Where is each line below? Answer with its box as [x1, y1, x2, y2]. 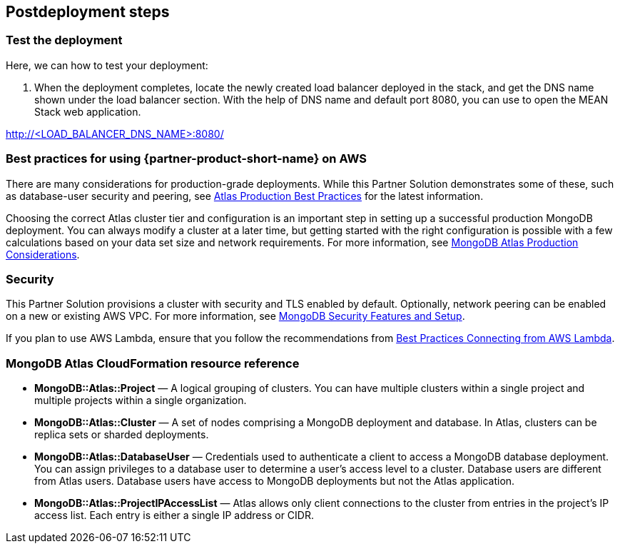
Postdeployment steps [6, 3, 170, 21]
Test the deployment [6, 33, 123, 48]
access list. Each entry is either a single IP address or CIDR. [34, 509, 314, 522]
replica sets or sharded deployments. [34, 428, 209, 441]
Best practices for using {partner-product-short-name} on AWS [6, 151, 367, 166]
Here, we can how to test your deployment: [6, 59, 208, 71]
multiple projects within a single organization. [34, 394, 247, 407]
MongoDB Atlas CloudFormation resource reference [6, 356, 300, 371]
